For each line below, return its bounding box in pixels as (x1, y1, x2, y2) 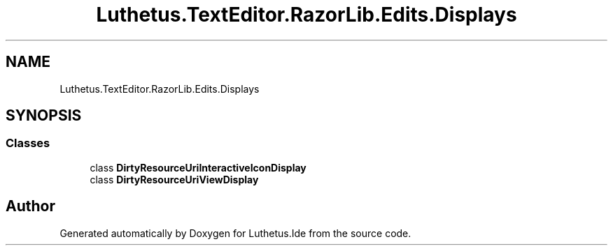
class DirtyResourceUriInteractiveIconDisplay (90, 161, 306, 174)
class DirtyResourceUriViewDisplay (90, 173, 259, 185)
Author (6, 197, 55, 215)
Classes (6, 136, 50, 151)
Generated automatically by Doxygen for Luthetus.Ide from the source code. (59, 227, 411, 239)
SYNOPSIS (6, 107, 82, 125)
